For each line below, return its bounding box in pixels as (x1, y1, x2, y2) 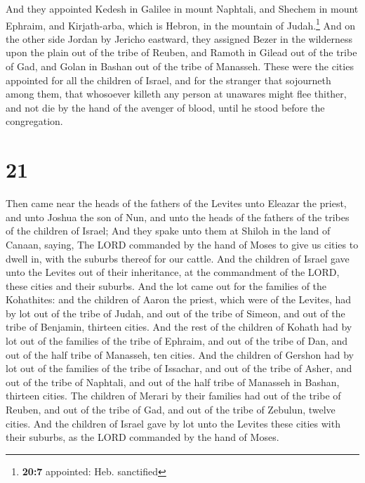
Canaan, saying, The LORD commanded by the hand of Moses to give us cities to (6, 237, 359, 251)
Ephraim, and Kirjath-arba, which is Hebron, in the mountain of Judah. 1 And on (6, 15, 356, 32)
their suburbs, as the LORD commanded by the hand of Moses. (6, 430, 279, 444)
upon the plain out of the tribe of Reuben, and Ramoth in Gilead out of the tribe (6, 45, 357, 60)
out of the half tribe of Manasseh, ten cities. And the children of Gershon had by (6, 347, 354, 362)
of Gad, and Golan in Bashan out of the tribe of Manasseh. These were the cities (6, 59, 354, 74)
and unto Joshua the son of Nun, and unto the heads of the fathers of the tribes (6, 209, 350, 224)
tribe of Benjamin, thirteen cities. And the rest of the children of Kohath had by (6, 319, 352, 334)
